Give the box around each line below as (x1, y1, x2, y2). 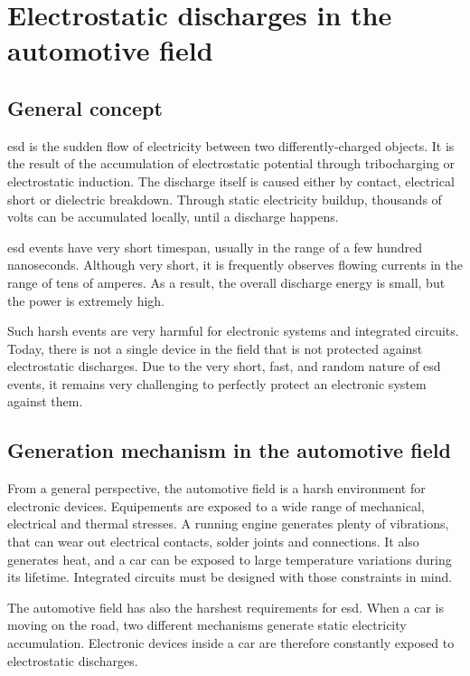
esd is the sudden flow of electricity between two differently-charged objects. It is (7, 136, 455, 155)
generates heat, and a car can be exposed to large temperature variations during (7, 549, 452, 568)
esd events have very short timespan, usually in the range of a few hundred (7, 237, 423, 256)
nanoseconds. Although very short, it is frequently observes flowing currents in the (7, 255, 464, 274)
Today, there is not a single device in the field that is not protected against (7, 338, 423, 357)
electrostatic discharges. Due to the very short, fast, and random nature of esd (7, 357, 441, 376)
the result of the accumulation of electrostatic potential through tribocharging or (7, 154, 456, 173)
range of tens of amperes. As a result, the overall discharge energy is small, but (7, 272, 446, 291)
